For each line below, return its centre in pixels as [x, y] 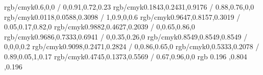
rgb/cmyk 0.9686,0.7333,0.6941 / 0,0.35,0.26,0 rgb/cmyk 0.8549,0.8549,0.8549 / [126, 36]
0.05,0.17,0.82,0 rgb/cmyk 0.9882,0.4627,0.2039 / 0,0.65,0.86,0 [100, 27]
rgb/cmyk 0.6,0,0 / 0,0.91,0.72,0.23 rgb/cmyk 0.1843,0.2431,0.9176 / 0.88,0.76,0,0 [129, 7]
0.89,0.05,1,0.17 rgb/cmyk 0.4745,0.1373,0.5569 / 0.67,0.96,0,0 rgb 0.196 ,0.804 [126, 56]
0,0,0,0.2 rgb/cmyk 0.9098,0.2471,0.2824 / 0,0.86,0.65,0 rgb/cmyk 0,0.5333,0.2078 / [132, 46]
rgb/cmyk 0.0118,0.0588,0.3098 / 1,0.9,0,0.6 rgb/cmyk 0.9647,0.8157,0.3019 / [122, 16]
